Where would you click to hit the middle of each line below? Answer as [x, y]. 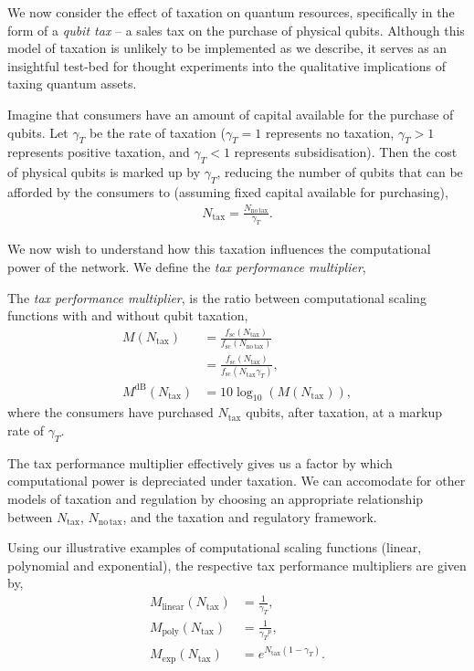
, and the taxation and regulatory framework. [250, 516]
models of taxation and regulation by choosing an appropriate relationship [216, 498]
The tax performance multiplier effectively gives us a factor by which [200, 462]
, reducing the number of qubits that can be [340, 172]
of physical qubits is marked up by [104, 172]
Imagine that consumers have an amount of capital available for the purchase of [231, 114]
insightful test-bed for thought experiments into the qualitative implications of [226, 65]
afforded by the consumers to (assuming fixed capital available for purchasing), [228, 191]
